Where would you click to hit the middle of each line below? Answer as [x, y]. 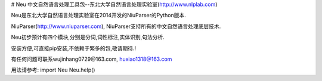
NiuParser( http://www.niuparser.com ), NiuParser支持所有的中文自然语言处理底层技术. [116, 26]
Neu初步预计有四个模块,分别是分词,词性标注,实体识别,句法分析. [88, 37]
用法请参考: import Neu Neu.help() [53, 70]
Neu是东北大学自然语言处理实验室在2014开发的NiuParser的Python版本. [98, 15]
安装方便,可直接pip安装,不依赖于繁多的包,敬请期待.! [74, 48]
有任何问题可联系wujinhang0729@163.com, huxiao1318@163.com [92, 59]
